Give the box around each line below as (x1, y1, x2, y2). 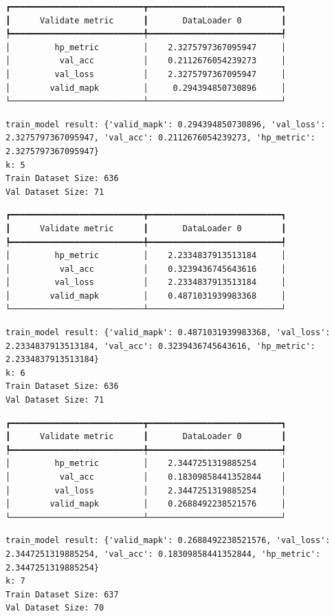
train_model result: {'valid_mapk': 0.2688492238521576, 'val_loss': (5, 535, 331, 546)
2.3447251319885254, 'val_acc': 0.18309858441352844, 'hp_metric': (5, 549, 321, 559)
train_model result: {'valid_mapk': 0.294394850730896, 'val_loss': (5, 119, 326, 129)
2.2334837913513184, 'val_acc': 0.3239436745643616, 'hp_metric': (5, 341, 316, 351)
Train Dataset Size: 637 (5, 589, 119, 599)
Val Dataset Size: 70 (5, 603, 104, 613)
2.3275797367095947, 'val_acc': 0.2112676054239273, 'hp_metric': (5, 133, 316, 143)
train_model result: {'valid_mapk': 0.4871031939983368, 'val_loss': (5, 328, 331, 338)
